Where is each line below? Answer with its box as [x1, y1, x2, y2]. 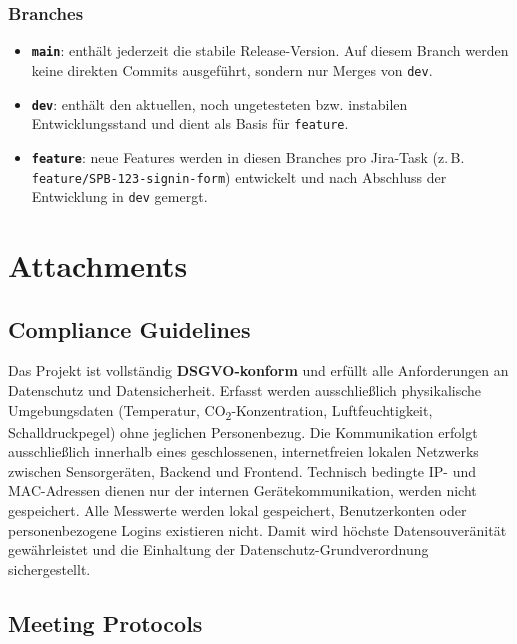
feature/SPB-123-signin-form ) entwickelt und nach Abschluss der [31, 166, 447, 187]
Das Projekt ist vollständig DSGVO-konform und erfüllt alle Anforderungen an [8, 360, 509, 381]
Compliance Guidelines [8, 313, 251, 344]
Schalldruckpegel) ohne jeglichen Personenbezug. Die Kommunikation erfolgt [8, 421, 478, 442]
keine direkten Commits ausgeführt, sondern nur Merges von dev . [31, 59, 433, 80]
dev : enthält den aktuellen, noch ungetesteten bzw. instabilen [31, 93, 408, 114]
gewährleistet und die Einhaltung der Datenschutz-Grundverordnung [8, 539, 429, 560]
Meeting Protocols [8, 607, 203, 638]
